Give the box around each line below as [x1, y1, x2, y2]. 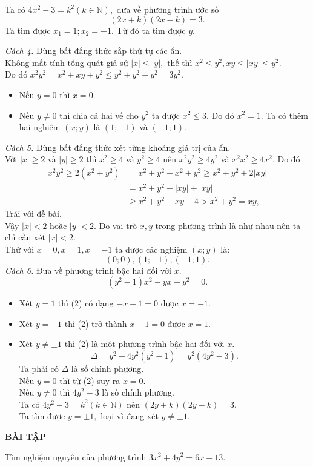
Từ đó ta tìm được [116, 24, 186, 36]
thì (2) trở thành [64, 317, 127, 330]
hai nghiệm [19, 121, 61, 133]
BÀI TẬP [5, 429, 47, 442]
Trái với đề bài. [5, 207, 62, 220]
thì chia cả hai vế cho [59, 108, 139, 121]
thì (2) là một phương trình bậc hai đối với [64, 337, 225, 350]
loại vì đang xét [100, 409, 159, 422]
